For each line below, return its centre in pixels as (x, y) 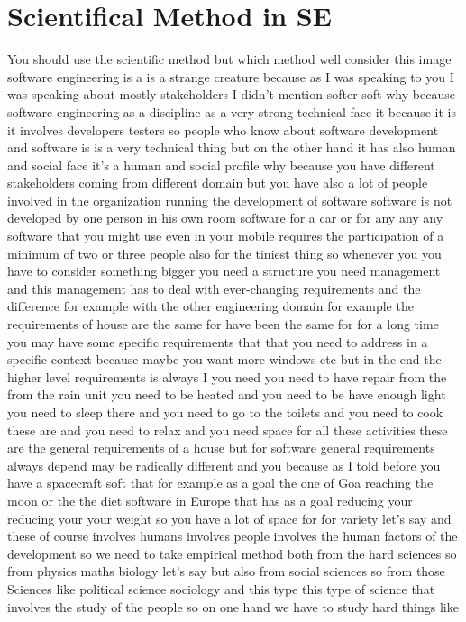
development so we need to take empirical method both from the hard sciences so (232, 553)
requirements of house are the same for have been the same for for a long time (223, 324)
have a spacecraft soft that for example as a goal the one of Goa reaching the (220, 483)
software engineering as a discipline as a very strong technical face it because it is (232, 111)
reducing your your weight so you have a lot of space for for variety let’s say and (229, 518)
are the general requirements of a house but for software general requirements (221, 448)
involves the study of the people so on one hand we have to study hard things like (233, 606)
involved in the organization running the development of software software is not (230, 200)
